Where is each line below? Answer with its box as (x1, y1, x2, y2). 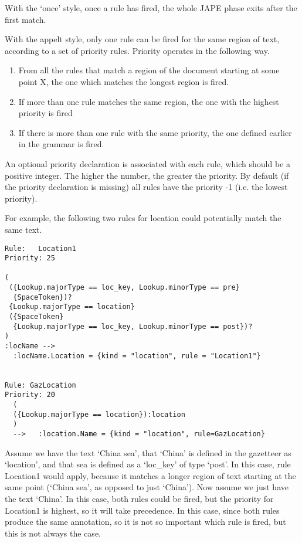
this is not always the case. (5, 527, 101, 539)
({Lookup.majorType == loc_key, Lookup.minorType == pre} (9, 283, 240, 292)
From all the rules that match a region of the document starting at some (18, 64, 280, 76)
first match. (5, 13, 46, 25)
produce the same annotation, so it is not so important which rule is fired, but (5, 515, 286, 528)
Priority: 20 (5, 391, 55, 399)
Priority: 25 (5, 254, 55, 263)
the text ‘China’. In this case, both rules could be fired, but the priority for (5, 493, 274, 504)
